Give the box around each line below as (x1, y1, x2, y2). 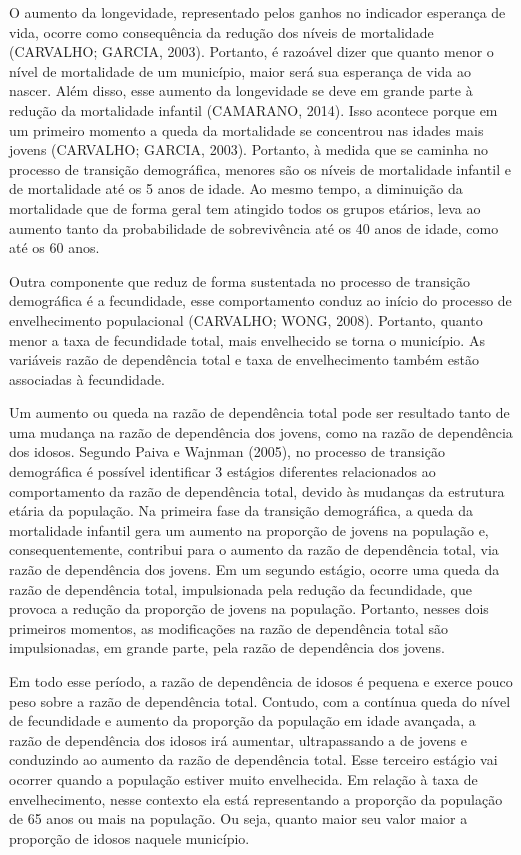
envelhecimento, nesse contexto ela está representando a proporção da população (9, 788, 503, 809)
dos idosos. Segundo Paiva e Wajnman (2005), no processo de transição (9, 441, 445, 462)
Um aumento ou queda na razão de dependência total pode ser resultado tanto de (9, 402, 510, 423)
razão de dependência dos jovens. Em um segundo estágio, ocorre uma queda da (9, 559, 500, 580)
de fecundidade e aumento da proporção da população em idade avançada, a (9, 710, 476, 731)
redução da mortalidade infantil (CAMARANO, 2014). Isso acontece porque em (9, 99, 498, 120)
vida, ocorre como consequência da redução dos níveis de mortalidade (9, 21, 434, 42)
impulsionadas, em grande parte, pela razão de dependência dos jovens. (9, 637, 445, 658)
